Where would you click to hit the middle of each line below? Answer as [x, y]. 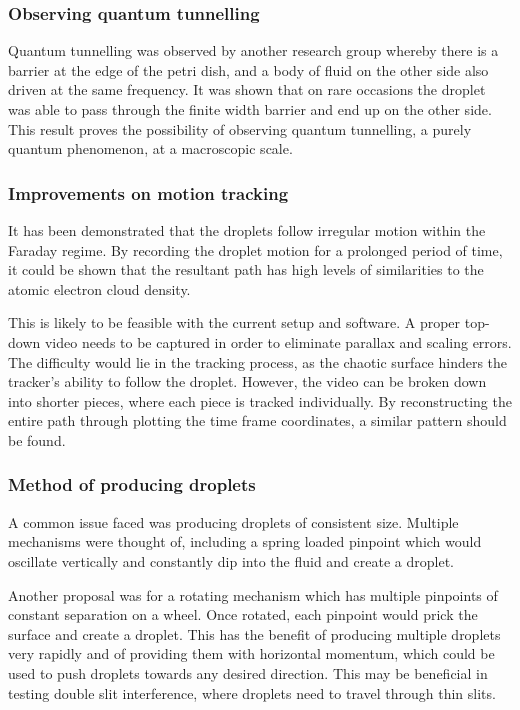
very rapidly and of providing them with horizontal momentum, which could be [251, 653]
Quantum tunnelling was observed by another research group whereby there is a [253, 50]
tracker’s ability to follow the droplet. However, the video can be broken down [247, 381]
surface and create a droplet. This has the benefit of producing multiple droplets [254, 633]
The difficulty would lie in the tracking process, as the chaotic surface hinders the [258, 361]
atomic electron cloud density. [99, 288]
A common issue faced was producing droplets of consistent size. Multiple [233, 521]
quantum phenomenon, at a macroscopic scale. [150, 148]
